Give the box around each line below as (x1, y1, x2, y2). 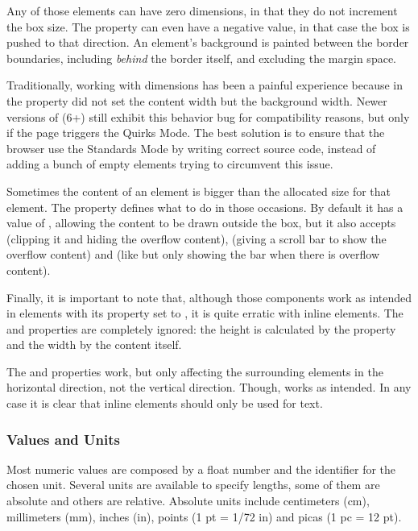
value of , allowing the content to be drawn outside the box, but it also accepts (6, 214, 396, 231)
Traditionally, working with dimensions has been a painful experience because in (6, 77, 404, 93)
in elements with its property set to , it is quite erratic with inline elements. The (6, 305, 404, 322)
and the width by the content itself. (6, 336, 182, 353)
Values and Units (6, 429, 120, 449)
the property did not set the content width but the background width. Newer (6, 92, 387, 109)
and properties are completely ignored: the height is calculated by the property (6, 320, 396, 337)
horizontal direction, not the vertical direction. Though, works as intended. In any (6, 379, 412, 396)
